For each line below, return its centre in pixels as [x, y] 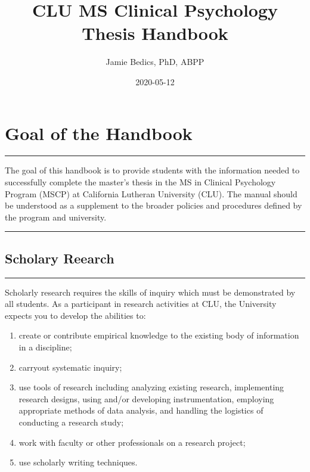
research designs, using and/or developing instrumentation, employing [146, 398]
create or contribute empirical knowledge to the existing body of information [159, 335]
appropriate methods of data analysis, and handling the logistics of [141, 410]
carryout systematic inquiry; [70, 367]
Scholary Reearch [60, 258]
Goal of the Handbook [99, 133]
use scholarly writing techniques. [78, 462]
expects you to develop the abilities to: [75, 315]
